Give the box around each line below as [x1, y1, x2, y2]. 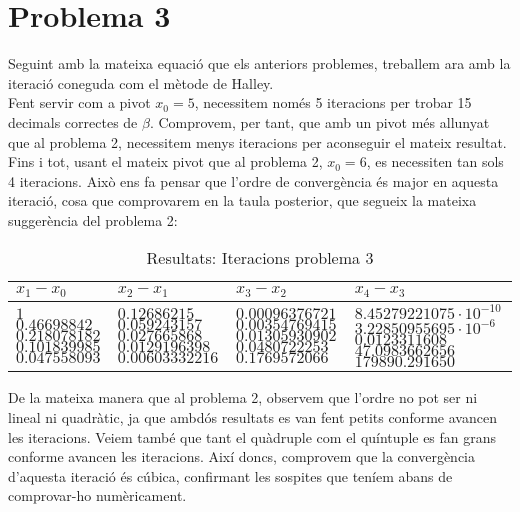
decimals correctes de [8, 111, 138, 132]
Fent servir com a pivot [8, 92, 151, 113]
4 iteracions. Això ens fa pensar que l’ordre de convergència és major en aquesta [8, 170, 499, 191]
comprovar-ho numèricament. [8, 485, 187, 506]
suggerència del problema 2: [8, 209, 178, 230]
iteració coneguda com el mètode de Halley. [8, 72, 274, 93]
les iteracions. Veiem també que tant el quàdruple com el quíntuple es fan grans [8, 426, 497, 447]
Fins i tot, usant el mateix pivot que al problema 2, [8, 151, 323, 172]
